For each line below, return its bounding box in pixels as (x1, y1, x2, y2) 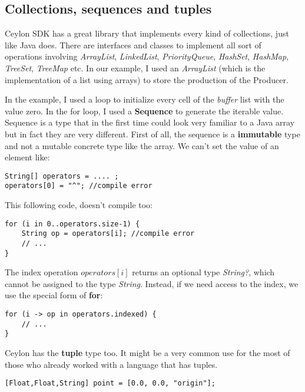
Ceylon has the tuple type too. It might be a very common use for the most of (5, 347, 290, 359)
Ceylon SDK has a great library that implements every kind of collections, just (5, 27, 289, 39)
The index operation (5, 266, 78, 278)
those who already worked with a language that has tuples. (5, 358, 218, 370)
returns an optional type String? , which (132, 266, 275, 278)
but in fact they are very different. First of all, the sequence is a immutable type (5, 127, 300, 140)
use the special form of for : (5, 289, 103, 301)
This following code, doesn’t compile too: (5, 199, 152, 211)
